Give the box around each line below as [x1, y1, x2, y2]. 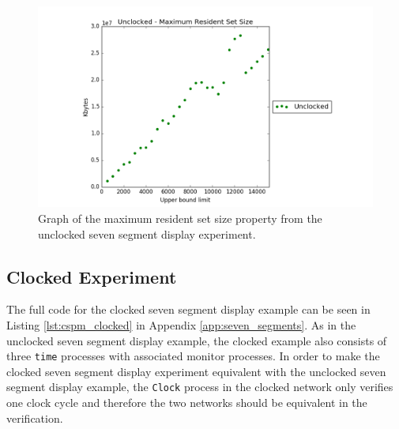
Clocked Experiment [6, 264, 177, 288]
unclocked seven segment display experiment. [38, 225, 256, 242]
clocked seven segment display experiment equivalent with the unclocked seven [6, 363, 386, 379]
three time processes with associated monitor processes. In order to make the [6, 348, 380, 364]
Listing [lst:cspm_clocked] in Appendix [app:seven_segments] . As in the [6, 316, 356, 333]
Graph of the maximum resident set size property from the [38, 209, 322, 226]
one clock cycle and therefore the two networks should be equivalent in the [6, 394, 367, 411]
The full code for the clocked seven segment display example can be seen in [6, 301, 371, 318]
